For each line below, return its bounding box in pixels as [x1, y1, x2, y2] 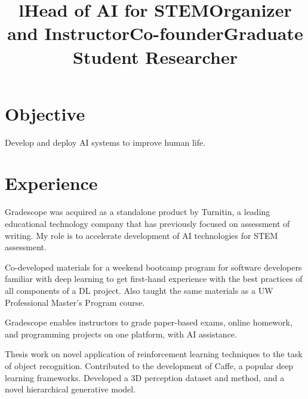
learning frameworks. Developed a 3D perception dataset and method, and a [5, 371, 285, 383]
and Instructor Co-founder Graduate [7, 21, 303, 45]
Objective [5, 101, 85, 125]
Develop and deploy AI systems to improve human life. [5, 136, 206, 148]
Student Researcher [73, 44, 238, 69]
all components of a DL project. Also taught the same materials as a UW [5, 284, 273, 296]
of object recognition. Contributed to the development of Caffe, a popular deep [5, 359, 294, 372]
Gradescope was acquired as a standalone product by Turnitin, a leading [5, 205, 270, 218]
